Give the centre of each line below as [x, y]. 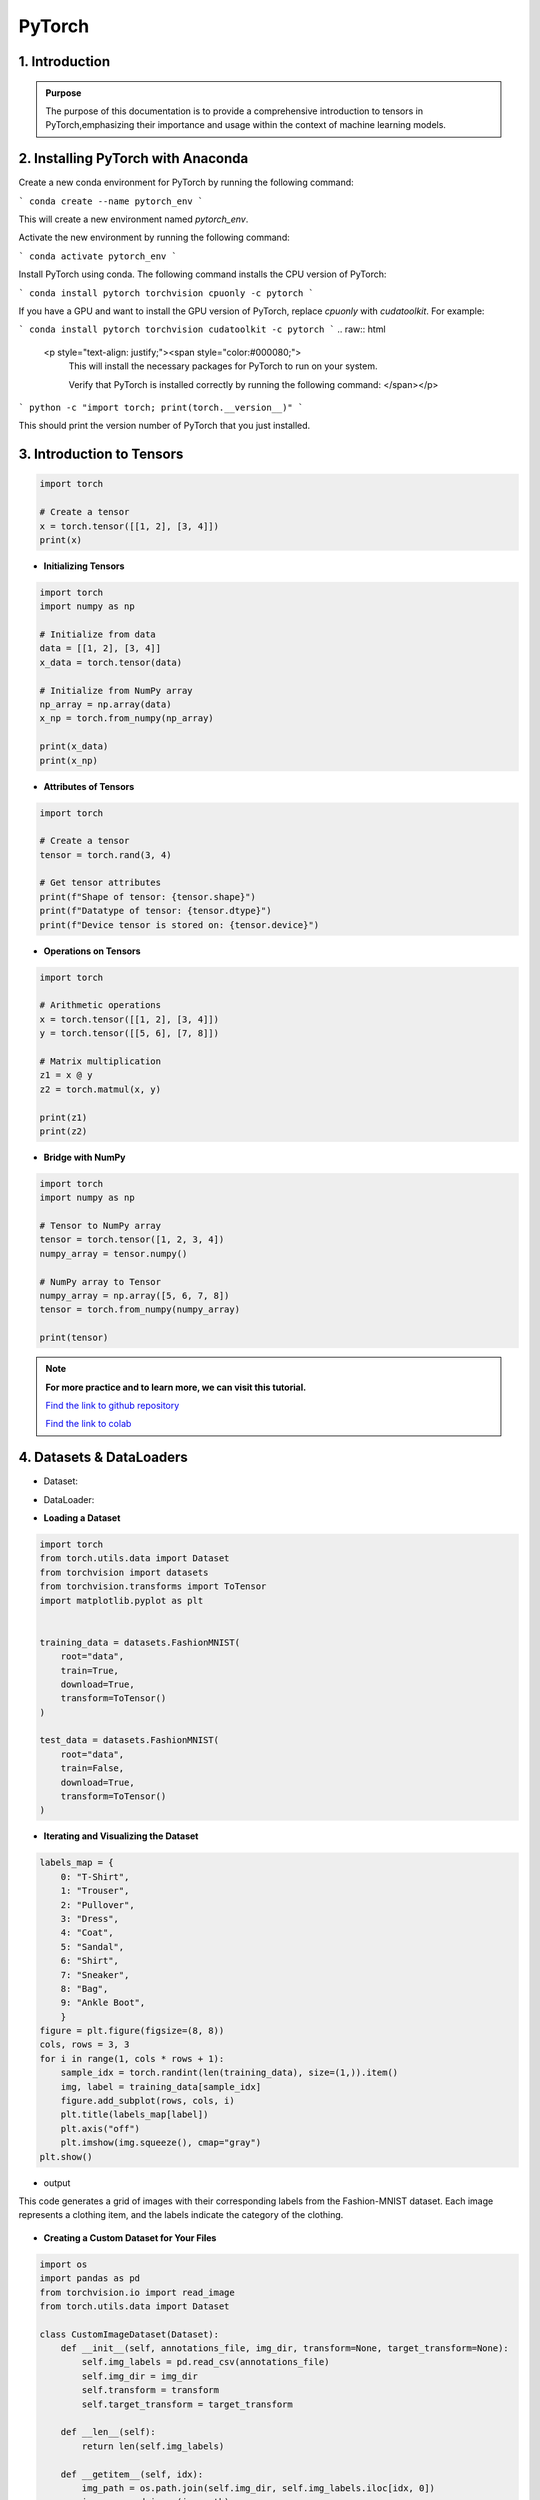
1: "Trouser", [95, 1891]
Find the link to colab [88, 1424]
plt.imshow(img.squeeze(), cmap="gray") [161, 2143]
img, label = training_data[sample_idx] [161, 2086]
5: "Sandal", [92, 1946]
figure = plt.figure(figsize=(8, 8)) [132, 2031]
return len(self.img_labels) [153, 2446]
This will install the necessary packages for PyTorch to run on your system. [223, 366]
